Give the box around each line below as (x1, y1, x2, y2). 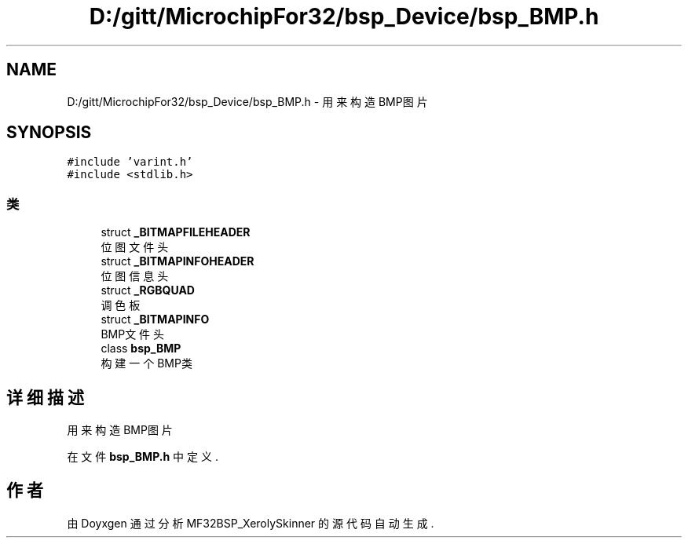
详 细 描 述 (6, 387, 84, 407)
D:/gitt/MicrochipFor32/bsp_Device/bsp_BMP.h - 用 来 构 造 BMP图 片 (67, 94, 428, 108)
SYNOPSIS (6, 122, 92, 143)
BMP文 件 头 (101, 327, 165, 341)
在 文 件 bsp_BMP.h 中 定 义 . (67, 450, 218, 464)
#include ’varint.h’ (67, 155, 193, 169)
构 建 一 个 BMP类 (101, 356, 192, 371)
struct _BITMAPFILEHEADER (101, 225, 251, 239)
